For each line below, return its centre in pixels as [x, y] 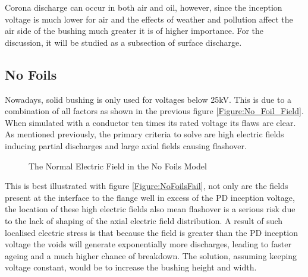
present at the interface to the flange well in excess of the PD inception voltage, [150, 197]
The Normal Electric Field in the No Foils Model [118, 166]
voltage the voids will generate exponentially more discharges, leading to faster [148, 244]
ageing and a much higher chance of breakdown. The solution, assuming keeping [151, 255]
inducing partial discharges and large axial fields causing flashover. [126, 145]
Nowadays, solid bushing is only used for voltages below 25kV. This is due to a [148, 99]
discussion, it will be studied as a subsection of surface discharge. [123, 42]
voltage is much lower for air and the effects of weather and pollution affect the [149, 19]
